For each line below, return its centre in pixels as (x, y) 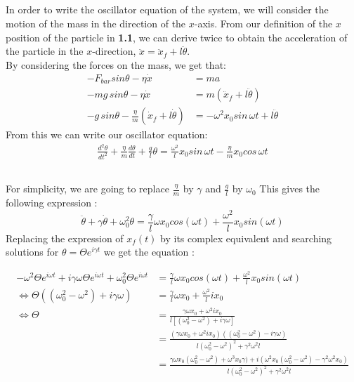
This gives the (290, 189)
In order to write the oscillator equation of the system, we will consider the (167, 9)
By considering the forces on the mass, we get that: (116, 64)
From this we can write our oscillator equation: (107, 134)
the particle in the (45, 51)
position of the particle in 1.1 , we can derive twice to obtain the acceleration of (177, 37)
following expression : (52, 202)
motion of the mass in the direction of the (96, 23)
